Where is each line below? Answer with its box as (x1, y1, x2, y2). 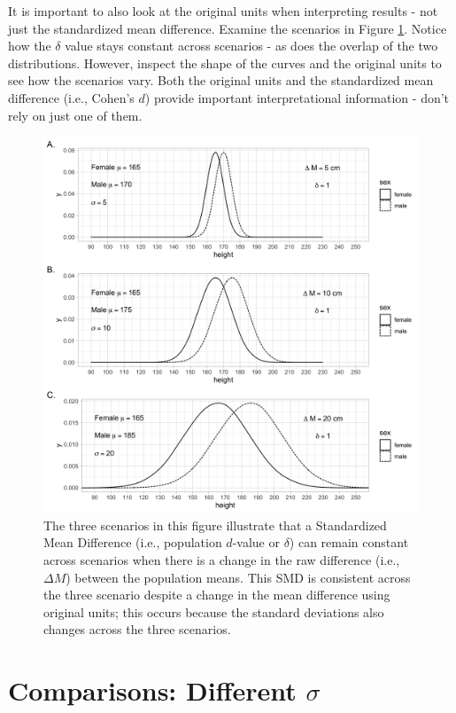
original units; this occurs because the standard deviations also (43, 602, 384, 621)
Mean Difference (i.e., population (43, 533, 222, 552)
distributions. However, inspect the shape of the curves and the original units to (8, 53, 442, 72)
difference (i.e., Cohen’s (8, 88, 135, 106)
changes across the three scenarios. (43, 620, 231, 639)
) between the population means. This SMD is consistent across (66, 568, 411, 586)
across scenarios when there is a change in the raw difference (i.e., (43, 550, 400, 568)
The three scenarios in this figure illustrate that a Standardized (43, 515, 387, 534)
